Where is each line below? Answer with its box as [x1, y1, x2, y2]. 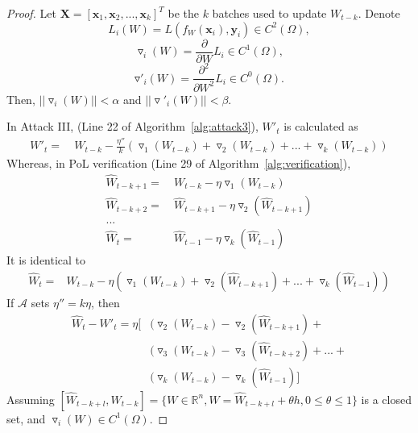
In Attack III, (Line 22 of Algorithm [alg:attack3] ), [6, 118, 259, 135]
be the [168, 5, 199, 21]
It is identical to [6, 252, 86, 269]
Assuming [6, 390, 55, 407]
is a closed [361, 390, 412, 407]
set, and [6, 410, 46, 427]
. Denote [358, 5, 400, 21]
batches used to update [212, 5, 327, 21]
